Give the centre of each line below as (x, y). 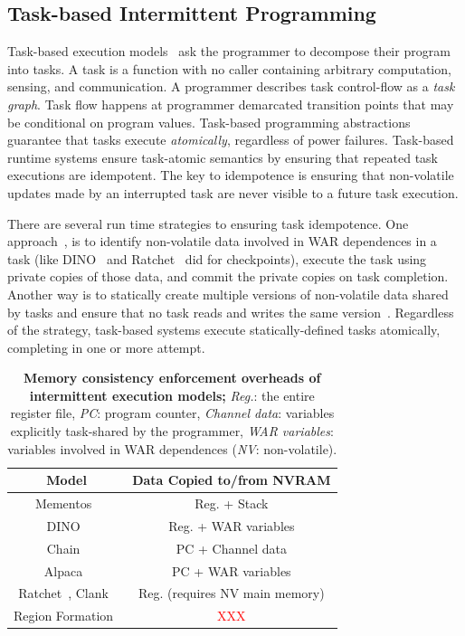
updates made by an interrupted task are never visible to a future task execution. (233, 192)
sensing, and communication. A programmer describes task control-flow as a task (231, 86)
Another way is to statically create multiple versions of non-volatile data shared (228, 294)
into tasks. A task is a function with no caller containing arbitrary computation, (229, 68)
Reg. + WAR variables (232, 525)
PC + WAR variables (232, 570)
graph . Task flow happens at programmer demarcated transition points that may (231, 104)
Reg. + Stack (232, 503)
